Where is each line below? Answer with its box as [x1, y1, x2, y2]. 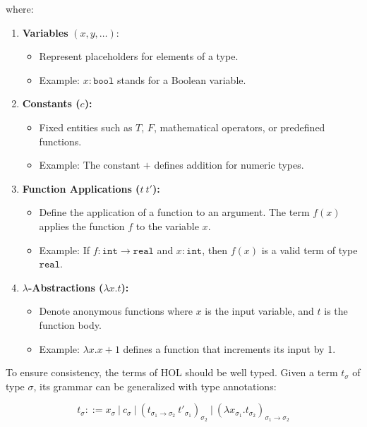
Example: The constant [39, 157, 140, 172]
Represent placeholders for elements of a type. [39, 49, 239, 64]
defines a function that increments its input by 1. [123, 341, 336, 356]
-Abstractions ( [28, 279, 104, 294]
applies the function [39, 218, 125, 233]
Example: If [39, 242, 90, 257]
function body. [39, 317, 102, 332]
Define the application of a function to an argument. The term [39, 205, 310, 219]
